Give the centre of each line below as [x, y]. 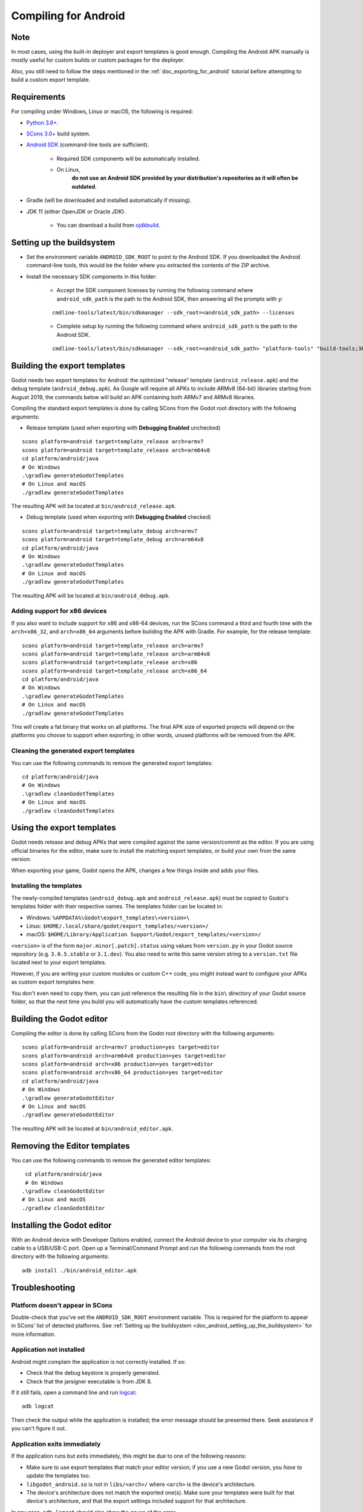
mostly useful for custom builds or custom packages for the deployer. [98, 60]
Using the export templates [64, 828]
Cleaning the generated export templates [73, 751]
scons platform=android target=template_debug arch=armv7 [110, 531]
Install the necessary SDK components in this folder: [92, 276]
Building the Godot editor [60, 1019]
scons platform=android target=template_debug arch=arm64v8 [113, 539]
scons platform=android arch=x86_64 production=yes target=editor [123, 1073]
